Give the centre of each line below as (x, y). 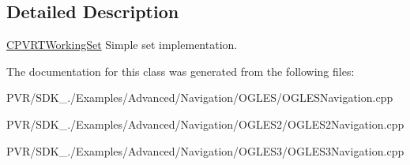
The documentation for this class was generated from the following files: (181, 71)
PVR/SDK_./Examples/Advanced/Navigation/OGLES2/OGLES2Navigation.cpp (205, 124)
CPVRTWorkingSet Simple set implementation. (122, 45)
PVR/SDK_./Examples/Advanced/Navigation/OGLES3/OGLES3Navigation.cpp (205, 150)
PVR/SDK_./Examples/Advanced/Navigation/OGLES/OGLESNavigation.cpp (200, 97)
